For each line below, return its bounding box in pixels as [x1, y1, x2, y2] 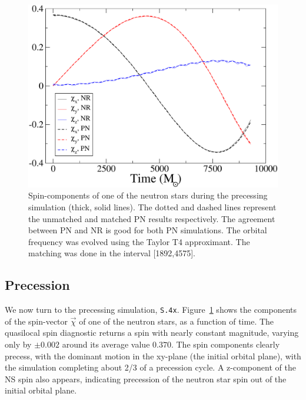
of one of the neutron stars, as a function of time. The [79, 315, 274, 327]
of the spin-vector [5, 315, 68, 327]
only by [5, 338, 32, 350]
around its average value [62, 338, 150, 350]
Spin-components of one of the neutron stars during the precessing [28, 189, 268, 201]
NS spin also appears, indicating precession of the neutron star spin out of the [5, 372, 287, 385]
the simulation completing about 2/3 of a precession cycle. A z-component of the [5, 361, 296, 373]
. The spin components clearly [171, 338, 280, 350]
